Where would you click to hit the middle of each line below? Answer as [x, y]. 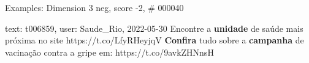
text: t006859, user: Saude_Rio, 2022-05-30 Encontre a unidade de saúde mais [154, 28]
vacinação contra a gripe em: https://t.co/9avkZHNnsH [109, 52]
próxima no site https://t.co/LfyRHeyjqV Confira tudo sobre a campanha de [154, 40]
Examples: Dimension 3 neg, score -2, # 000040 [94, 7]
